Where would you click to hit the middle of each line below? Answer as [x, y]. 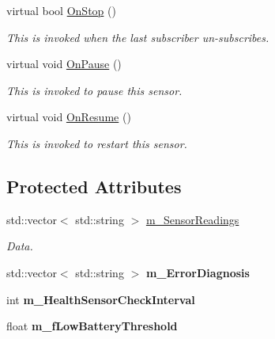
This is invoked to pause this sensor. [94, 90]
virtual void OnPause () [64, 64]
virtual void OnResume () [69, 117]
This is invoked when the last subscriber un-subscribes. [138, 37]
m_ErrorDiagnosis [198, 272]
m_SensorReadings [192, 219]
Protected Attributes [94, 186]
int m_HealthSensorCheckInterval [101, 299]
